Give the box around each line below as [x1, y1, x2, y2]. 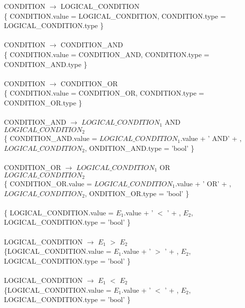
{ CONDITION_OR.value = [4, 178, 92, 188]
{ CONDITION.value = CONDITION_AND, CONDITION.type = [4, 49, 209, 59]
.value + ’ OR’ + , [175, 178, 231, 188]
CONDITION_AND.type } [4, 59, 87, 69]
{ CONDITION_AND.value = [4, 133, 97, 143]
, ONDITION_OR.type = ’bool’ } [84, 188, 189, 198]
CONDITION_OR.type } [4, 97, 82, 107]
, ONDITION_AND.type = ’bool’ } [84, 142, 195, 153]
